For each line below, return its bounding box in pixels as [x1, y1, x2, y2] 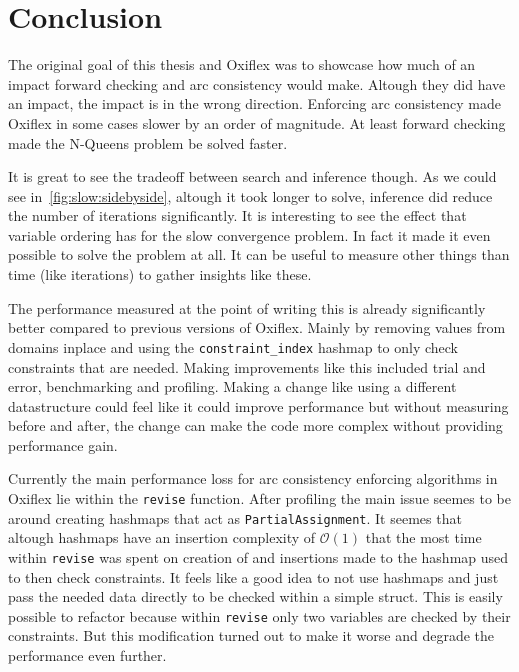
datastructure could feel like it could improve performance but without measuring [8, 395, 509, 416]
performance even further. [8, 645, 167, 666]
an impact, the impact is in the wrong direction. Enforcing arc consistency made [8, 93, 501, 114]
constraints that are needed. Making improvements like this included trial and [8, 356, 486, 377]
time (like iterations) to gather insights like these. [8, 264, 312, 285]
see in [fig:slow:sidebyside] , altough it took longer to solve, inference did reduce [8, 185, 493, 206]
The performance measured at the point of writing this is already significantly [8, 297, 486, 318]
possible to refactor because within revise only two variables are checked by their [8, 605, 511, 626]
